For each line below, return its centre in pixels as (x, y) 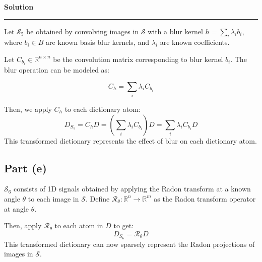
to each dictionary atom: (103, 109)
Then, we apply (28, 109)
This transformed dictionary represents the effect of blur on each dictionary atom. (130, 140)
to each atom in (79, 225)
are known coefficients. (195, 42)
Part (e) (25, 168)
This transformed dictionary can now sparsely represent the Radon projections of (129, 244)
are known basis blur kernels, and (97, 42)
